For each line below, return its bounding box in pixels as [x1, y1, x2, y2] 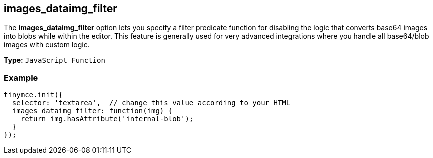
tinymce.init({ [4, 91, 63, 99]
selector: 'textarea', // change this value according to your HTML [12, 99, 291, 107]
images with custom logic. [4, 40, 90, 49]
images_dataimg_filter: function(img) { [12, 107, 173, 115]
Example [4, 72, 38, 83]
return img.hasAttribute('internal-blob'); [20, 115, 194, 123]
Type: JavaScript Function [4, 56, 105, 65]
